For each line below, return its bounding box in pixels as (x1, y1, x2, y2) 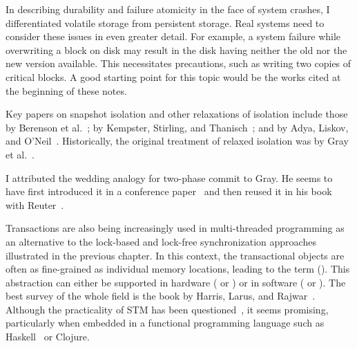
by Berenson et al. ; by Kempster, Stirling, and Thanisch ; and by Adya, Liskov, (6, 120, 349, 134)
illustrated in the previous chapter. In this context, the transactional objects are (6, 248, 345, 262)
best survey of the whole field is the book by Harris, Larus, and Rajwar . (6, 289, 316, 303)
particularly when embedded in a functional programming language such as (6, 315, 325, 330)
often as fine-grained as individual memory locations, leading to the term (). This (6, 262, 350, 276)
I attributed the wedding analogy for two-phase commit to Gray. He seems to (6, 170, 333, 185)
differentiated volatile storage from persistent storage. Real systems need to (6, 15, 325, 30)
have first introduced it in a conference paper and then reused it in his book (6, 184, 332, 199)
